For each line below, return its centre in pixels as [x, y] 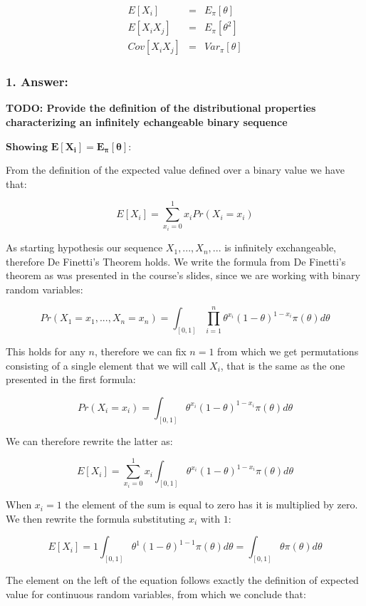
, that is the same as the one [283, 365]
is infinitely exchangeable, [281, 247]
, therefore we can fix [140, 351]
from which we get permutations [288, 351]
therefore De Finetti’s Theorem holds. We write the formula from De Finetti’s [176, 261]
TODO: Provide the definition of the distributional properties [161, 108]
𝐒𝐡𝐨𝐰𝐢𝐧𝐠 [27, 147]
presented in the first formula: [71, 379]
